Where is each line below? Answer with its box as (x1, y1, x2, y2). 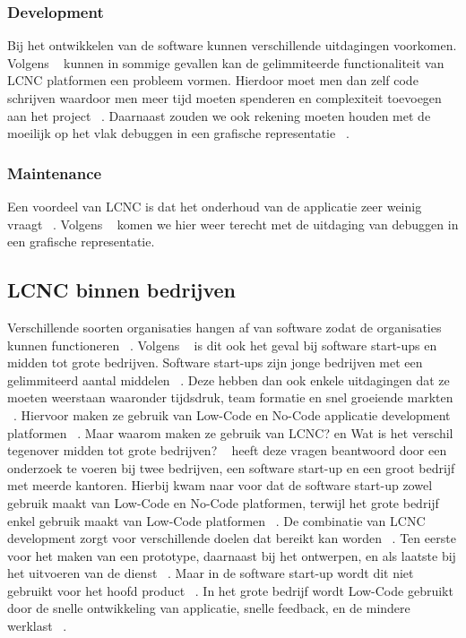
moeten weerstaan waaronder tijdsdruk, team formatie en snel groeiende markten (7, 388, 453, 407)
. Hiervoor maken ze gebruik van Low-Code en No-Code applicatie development (13, 405, 451, 424)
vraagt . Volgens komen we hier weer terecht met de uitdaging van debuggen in (7, 214, 459, 233)
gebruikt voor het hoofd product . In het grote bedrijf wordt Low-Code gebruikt (7, 581, 453, 599)
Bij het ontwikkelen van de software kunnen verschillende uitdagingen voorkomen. (7, 36, 457, 55)
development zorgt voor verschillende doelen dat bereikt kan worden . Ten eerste (7, 529, 456, 547)
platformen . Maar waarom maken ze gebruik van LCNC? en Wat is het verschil (7, 423, 453, 442)
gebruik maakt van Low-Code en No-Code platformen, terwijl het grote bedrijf (7, 493, 439, 512)
